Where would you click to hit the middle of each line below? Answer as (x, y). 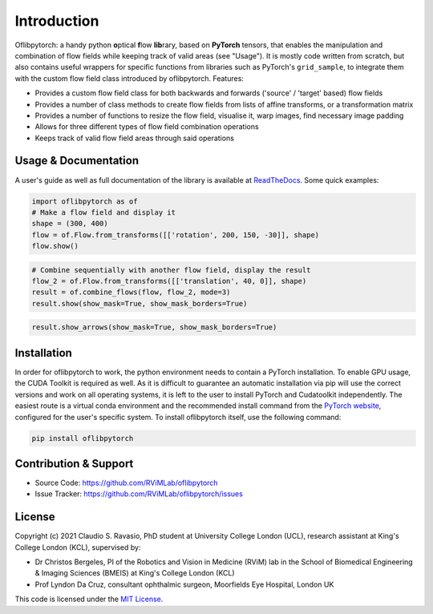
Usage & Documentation (77, 161)
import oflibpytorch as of (85, 201)
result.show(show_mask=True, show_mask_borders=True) (140, 303)
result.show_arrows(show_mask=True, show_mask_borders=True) (154, 327)
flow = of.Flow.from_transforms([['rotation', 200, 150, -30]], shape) (176, 235)
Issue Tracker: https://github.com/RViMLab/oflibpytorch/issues (139, 494)
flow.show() (55, 246)
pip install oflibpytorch (83, 438)
